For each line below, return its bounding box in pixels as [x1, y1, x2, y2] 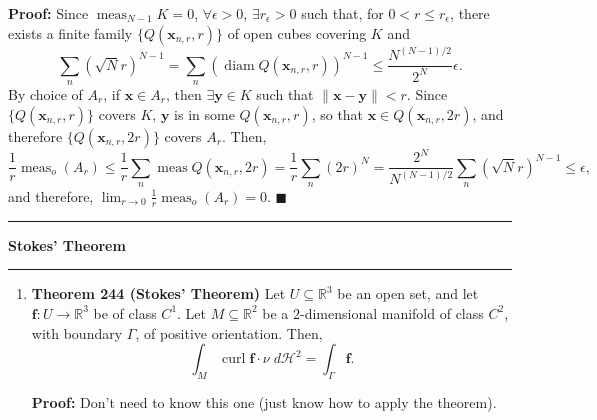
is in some [174, 103, 235, 124]
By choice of [8, 83, 83, 104]
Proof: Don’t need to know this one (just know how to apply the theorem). [31, 391, 497, 412]
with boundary [31, 322, 123, 343]
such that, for [301, 3, 384, 23]
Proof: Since [8, 3, 89, 23]
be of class [93, 302, 157, 323]
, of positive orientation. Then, [135, 322, 323, 343]
